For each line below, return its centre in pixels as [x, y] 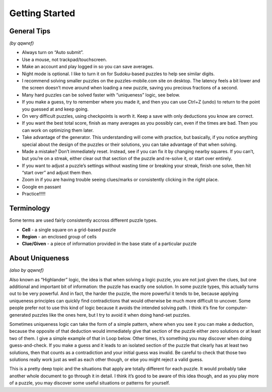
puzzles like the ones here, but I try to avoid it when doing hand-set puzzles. [111, 315]
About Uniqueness [39, 258]
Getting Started [42, 13]
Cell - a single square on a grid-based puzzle [69, 229]
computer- [237, 308]
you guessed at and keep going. [55, 109]
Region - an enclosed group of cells [59, 236]
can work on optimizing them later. [58, 130]
